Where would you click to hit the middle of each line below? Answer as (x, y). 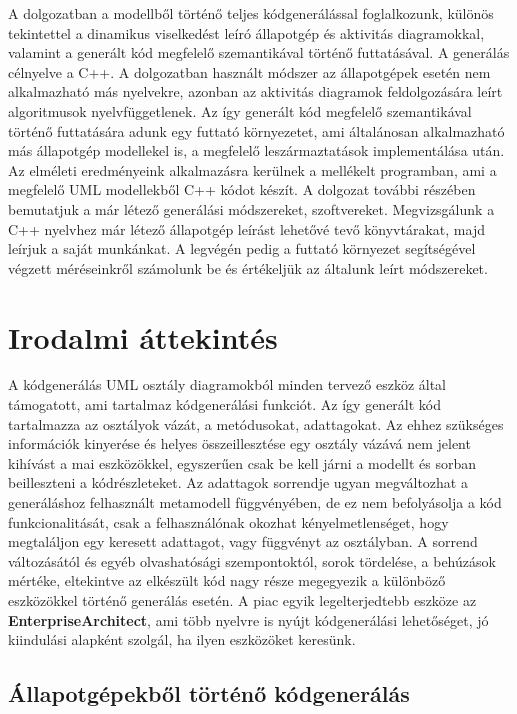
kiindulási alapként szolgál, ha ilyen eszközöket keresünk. (182, 639)
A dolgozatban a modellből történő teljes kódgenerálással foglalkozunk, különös (251, 13)
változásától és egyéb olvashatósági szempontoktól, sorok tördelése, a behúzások (252, 560)
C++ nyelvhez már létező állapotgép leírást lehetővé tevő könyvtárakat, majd (246, 228)
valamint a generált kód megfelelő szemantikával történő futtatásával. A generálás (259, 52)
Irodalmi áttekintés (143, 336)
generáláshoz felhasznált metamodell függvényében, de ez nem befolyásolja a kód (255, 502)
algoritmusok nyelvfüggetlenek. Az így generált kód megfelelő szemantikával (240, 110)
